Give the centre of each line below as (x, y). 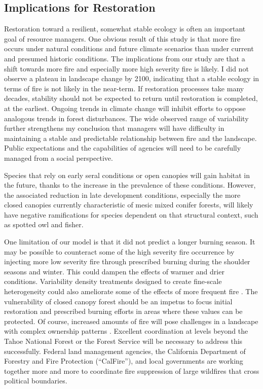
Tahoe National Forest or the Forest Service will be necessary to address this (123, 341)
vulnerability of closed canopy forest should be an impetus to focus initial (118, 301)
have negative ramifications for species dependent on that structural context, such (131, 214)
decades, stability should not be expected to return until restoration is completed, (131, 98)
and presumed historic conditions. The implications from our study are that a (125, 58)
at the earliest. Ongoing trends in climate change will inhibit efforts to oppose (125, 108)
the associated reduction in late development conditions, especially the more (122, 194)
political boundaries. (36, 381)
